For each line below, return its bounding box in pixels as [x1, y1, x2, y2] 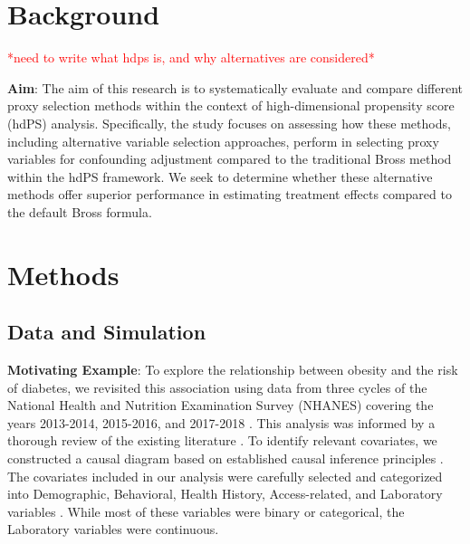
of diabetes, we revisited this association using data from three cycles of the [7, 377, 427, 396]
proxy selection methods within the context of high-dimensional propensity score [7, 96, 455, 115]
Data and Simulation [7, 318, 206, 346]
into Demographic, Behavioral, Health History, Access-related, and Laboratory [7, 484, 443, 503]
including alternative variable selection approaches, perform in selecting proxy [7, 131, 439, 150]
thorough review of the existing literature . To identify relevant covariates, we [7, 431, 437, 450]
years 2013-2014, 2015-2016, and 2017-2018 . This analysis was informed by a [7, 413, 436, 432]
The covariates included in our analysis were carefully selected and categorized [7, 466, 443, 485]
